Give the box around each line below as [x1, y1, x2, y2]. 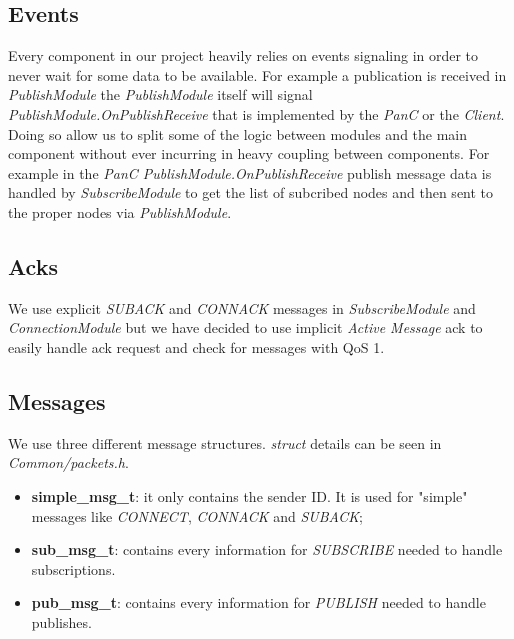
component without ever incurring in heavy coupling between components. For [8, 143, 490, 164]
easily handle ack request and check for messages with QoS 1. [8, 336, 385, 357]
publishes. [31, 611, 92, 632]
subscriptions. [31, 558, 116, 579]
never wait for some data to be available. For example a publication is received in [8, 64, 507, 85]
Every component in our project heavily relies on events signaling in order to [8, 45, 479, 66]
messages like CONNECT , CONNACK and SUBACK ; [31, 505, 363, 526]
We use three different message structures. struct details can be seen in [8, 432, 442, 453]
